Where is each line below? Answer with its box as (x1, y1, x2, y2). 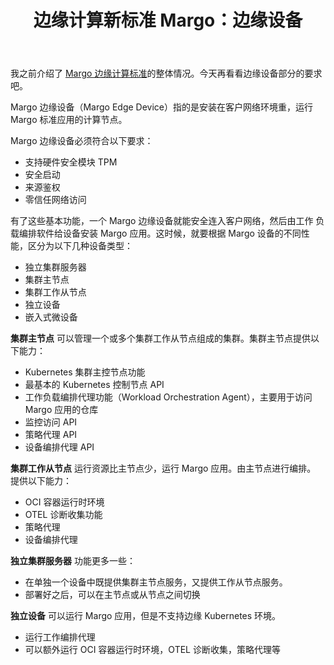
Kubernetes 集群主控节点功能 (24, 366, 146, 378)
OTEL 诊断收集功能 (24, 509, 103, 521)
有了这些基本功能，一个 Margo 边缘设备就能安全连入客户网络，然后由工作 (10, 215, 314, 227)
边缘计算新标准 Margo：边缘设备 (33, 9, 303, 32)
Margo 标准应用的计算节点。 (10, 114, 128, 126)
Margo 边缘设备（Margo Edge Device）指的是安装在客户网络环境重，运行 (10, 101, 314, 113)
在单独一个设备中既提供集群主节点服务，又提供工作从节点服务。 (24, 576, 288, 588)
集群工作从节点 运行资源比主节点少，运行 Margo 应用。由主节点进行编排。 (10, 462, 317, 475)
